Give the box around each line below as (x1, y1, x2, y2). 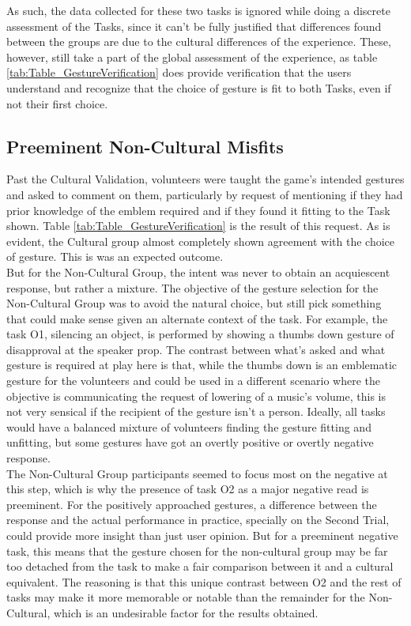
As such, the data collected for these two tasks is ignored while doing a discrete (6, 2, 390, 18)
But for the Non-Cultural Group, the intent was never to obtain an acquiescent (6, 263, 390, 280)
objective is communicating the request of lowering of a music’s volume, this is (6, 387, 386, 404)
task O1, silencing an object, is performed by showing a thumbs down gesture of (6, 326, 394, 342)
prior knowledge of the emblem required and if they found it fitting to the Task (6, 202, 390, 218)
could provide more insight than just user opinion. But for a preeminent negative (6, 527, 398, 544)
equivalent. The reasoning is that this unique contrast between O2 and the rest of (6, 573, 402, 590)
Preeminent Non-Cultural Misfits (6, 134, 284, 158)
